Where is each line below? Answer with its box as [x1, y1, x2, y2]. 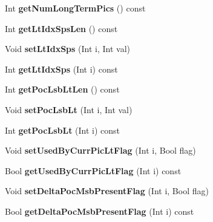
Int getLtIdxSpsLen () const [5, 22, 118, 34]
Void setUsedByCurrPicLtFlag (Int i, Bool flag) [5, 144, 196, 157]
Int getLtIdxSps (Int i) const [5, 62, 118, 75]
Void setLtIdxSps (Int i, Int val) [5, 42, 131, 55]
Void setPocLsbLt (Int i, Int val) [5, 103, 133, 116]
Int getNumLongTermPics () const [5, 2, 146, 14]
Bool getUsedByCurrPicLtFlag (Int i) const [5, 164, 182, 177]
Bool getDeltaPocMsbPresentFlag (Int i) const [5, 204, 194, 217]
